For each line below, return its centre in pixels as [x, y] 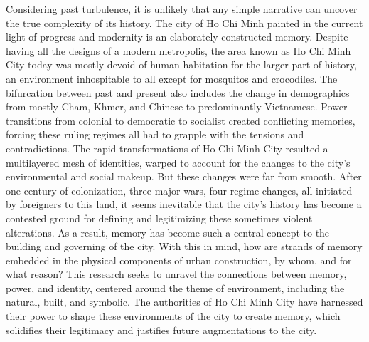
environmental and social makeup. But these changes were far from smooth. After [184, 176]
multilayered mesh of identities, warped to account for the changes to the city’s [178, 162]
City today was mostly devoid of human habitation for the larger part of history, [181, 64]
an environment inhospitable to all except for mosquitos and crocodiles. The [172, 78]
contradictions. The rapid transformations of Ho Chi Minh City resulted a [167, 148]
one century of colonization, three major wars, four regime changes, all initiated [179, 190]
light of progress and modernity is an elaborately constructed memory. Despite [177, 37]
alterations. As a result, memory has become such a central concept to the [168, 232]
